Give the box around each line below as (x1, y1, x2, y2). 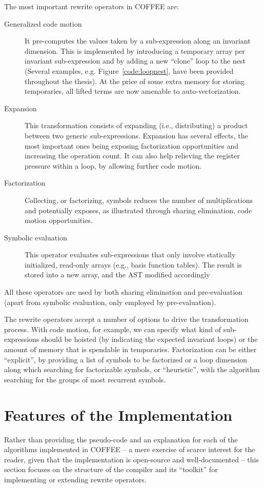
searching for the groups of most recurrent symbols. (4, 374, 166, 384)
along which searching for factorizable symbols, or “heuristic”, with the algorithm (4, 364, 260, 375)
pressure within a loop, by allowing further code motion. (25, 160, 201, 171)
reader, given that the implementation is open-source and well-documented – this (4, 454, 259, 464)
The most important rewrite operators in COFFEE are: (4, 1, 179, 11)
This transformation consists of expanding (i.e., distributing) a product (25, 120, 248, 131)
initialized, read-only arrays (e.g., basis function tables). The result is (25, 259, 242, 270)
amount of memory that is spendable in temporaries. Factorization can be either (4, 344, 257, 355)
